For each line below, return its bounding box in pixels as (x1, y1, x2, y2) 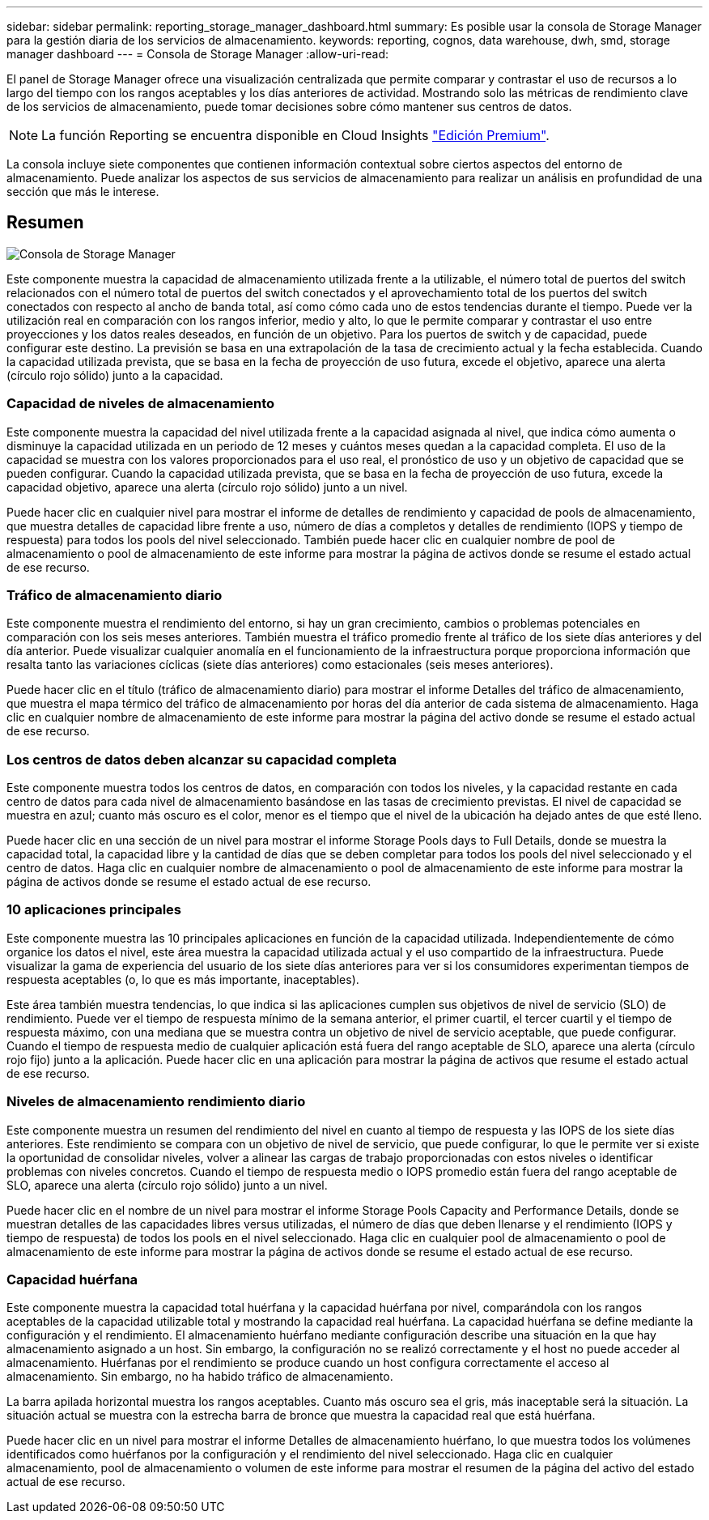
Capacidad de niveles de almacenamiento (6, 395, 275, 412)
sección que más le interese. (6, 185, 159, 198)
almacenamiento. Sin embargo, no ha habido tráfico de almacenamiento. (6, 1369, 393, 1384)
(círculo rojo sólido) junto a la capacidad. (6, 368, 223, 382)
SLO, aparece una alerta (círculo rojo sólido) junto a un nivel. (6, 1177, 328, 1192)
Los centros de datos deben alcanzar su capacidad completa (6, 751, 397, 768)
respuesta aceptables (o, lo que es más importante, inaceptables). (6, 972, 359, 986)
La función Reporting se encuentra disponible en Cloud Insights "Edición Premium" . (41, 127, 550, 143)
